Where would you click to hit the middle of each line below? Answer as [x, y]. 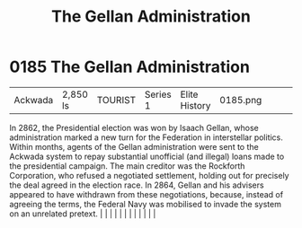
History [195, 105]
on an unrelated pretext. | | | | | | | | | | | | [83, 214]
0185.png [241, 100]
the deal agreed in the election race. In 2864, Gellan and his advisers [137, 185]
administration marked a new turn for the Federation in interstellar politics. [146, 137]
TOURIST [116, 100]
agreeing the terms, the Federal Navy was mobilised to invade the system [145, 204]
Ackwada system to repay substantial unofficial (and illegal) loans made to [147, 156]
